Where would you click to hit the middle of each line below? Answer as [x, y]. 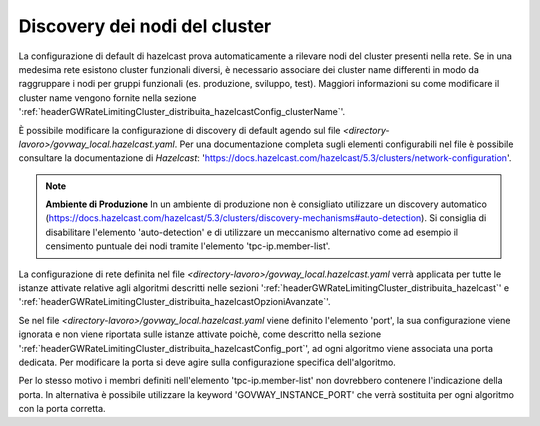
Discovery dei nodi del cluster [145, 26]
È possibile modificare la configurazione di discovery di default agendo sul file [179, 130]
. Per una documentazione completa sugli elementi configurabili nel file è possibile [344, 144]
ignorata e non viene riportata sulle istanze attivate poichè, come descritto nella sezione [200, 334]
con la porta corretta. [62, 409]
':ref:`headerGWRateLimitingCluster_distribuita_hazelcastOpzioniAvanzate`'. [174, 302]
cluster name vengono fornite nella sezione [107, 97]
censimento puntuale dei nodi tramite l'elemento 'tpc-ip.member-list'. [188, 246]
